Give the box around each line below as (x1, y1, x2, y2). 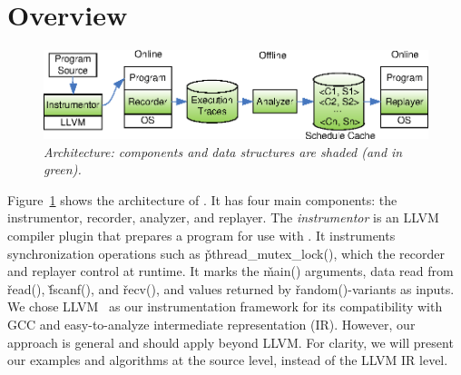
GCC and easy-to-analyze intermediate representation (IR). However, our (7, 314, 416, 333)
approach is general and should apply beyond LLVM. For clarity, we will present (7, 332, 454, 351)
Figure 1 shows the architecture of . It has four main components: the (7, 190, 397, 209)
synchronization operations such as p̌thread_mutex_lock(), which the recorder (7, 243, 446, 262)
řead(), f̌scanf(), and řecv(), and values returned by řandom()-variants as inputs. (7, 279, 455, 298)
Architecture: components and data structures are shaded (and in (44, 142, 403, 161)
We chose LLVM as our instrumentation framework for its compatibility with (7, 297, 443, 316)
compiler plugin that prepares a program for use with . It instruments (7, 225, 396, 244)
